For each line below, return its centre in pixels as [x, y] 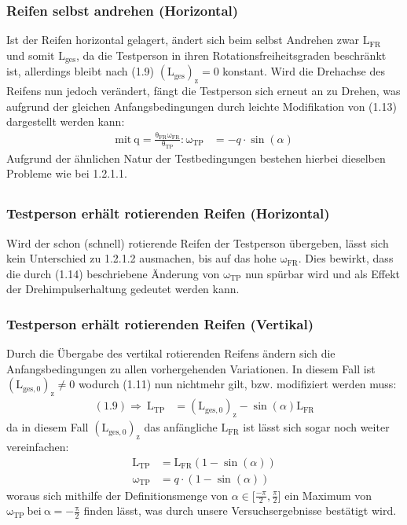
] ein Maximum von [325, 495]
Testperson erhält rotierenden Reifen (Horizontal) [168, 213]
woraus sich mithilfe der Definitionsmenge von [117, 495]
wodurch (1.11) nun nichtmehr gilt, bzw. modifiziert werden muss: [237, 384]
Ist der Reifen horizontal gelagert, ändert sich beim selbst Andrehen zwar [183, 40]
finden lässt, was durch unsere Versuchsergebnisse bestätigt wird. [240, 510]
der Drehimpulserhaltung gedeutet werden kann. [123, 289]
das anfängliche [181, 427]
